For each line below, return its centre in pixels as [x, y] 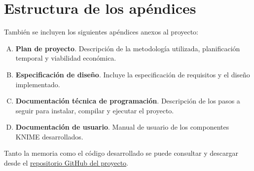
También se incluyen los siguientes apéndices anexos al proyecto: [101, 32]
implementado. [38, 84]
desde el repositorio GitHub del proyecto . [66, 163]
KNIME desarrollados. [49, 136]
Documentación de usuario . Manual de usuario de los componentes [122, 127]
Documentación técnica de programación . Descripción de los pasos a [128, 101]
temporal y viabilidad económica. [66, 58]
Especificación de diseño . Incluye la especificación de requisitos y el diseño [133, 74]
